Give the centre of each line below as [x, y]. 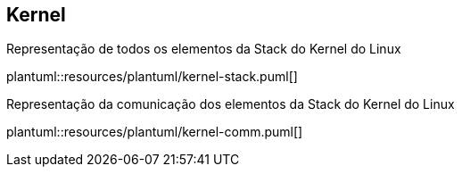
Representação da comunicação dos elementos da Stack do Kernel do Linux [231, 104]
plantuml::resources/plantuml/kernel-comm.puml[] [155, 132]
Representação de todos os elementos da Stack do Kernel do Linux [204, 49]
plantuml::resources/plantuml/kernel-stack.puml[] [152, 77]
